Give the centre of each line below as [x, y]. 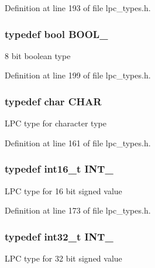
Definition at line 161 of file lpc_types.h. [78, 142]
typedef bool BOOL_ [56, 34]
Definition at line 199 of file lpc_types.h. [78, 75]
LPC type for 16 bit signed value [63, 190]
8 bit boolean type [38, 55]
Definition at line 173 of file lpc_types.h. [78, 210]
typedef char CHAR [53, 101]
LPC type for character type [56, 123]
